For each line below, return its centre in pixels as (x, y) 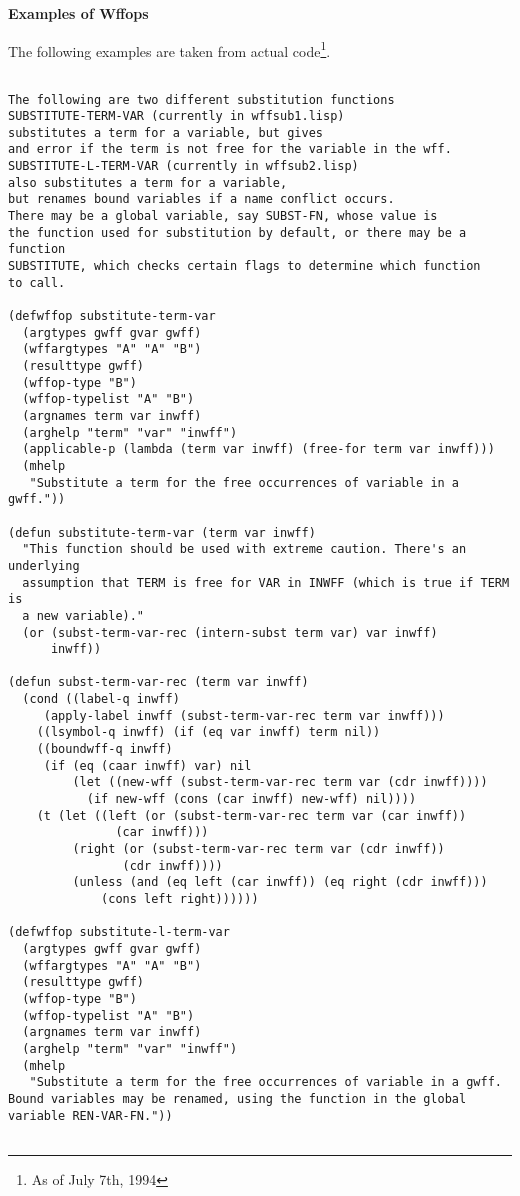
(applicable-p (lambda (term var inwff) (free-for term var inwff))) (258, 449)
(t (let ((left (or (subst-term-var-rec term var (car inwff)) (251, 815)
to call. (37, 282)
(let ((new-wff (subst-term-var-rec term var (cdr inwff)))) (280, 782)
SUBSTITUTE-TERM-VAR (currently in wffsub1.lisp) (176, 116)
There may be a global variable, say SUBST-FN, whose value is (223, 216)
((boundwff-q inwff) (104, 749)
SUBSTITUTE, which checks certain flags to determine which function (244, 266)
